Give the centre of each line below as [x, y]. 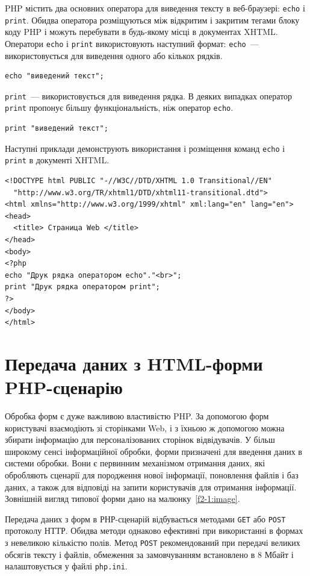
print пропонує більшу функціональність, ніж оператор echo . [119, 108]
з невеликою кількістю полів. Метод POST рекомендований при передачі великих [153, 542]
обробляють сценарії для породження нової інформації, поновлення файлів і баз [152, 474]
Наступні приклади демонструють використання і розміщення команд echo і [145, 148]
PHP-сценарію [64, 387]
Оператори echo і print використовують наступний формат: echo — [132, 43]
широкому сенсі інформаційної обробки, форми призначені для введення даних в [153, 451]
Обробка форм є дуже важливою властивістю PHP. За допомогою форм [137, 416]
